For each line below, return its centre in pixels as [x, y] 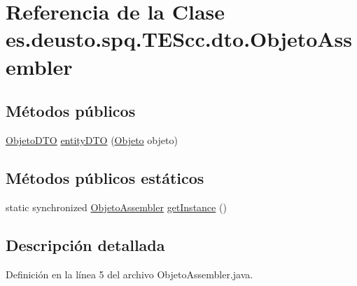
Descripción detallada [85, 244]
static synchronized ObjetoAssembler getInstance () [116, 207]
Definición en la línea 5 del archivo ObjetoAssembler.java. [129, 274]
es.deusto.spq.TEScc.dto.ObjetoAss [179, 39]
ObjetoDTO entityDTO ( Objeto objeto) [92, 140]
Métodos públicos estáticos [105, 177]
